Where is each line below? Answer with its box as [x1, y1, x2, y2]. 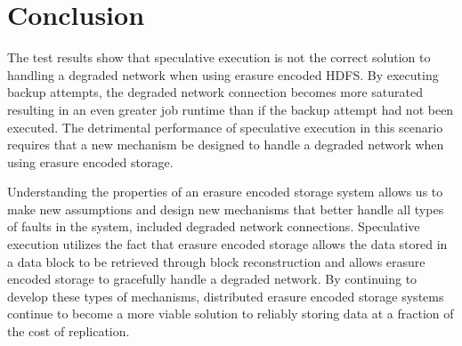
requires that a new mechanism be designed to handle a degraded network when [7, 135, 444, 154]
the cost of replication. [7, 322, 130, 341]
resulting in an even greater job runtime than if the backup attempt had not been [7, 100, 454, 118]
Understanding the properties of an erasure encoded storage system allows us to [7, 182, 443, 201]
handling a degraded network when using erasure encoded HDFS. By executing [7, 65, 439, 84]
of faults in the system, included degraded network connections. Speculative [7, 217, 420, 236]
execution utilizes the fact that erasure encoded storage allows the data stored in [7, 235, 448, 253]
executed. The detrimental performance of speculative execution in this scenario [7, 117, 443, 136]
